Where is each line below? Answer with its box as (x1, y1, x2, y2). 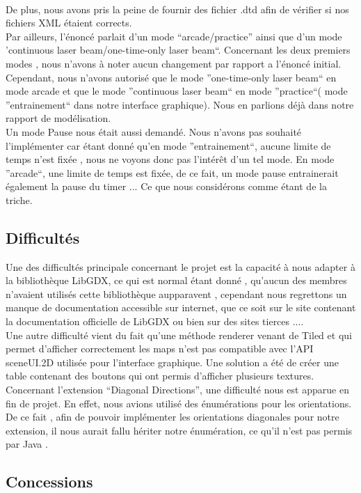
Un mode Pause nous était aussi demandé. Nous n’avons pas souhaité (6, 124, 302, 139)
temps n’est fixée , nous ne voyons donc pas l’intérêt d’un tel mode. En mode (6, 152, 335, 166)
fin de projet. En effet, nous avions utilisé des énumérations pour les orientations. (6, 396, 352, 410)
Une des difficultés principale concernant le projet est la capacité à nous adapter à (6, 259, 355, 274)
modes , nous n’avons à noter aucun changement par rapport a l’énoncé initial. (6, 56, 342, 70)
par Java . (6, 437, 48, 451)
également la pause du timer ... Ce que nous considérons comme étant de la (6, 179, 327, 194)
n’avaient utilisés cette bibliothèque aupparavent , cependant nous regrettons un (6, 286, 347, 301)
